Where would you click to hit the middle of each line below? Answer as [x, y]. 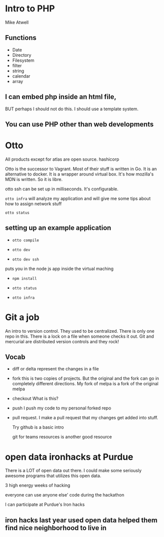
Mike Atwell [17, 22]
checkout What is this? [35, 399]
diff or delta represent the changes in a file [56, 369]
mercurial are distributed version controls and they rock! [62, 341]
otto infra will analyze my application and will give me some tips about [78, 198]
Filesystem [23, 60]
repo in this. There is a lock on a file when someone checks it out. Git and [80, 336]
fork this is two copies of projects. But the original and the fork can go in [85, 378]
